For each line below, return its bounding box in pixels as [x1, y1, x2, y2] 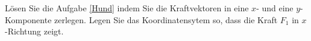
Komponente [5, 13, 52, 26]
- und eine [256, 2, 294, 14]
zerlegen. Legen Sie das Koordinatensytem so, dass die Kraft [54, 13, 278, 26]
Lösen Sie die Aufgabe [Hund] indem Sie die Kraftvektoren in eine [5, 2, 249, 14]
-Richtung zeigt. [5, 25, 64, 37]
